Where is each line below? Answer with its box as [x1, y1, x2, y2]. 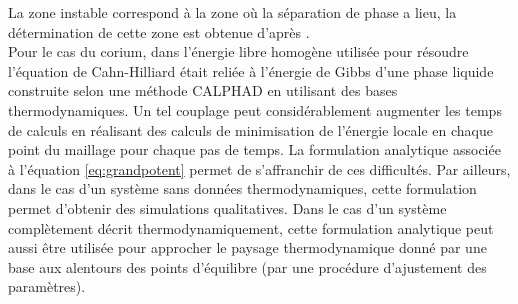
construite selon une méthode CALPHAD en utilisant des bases [8, 80, 398, 101]
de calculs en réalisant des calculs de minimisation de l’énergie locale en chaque [8, 119, 493, 140]
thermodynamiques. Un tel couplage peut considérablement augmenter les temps [8, 99, 502, 120]
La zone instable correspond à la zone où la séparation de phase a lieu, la [8, 2, 457, 22]
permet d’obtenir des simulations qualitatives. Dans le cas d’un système [8, 197, 447, 218]
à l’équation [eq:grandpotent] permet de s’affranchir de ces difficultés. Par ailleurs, [8, 158, 511, 179]
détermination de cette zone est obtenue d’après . [8, 21, 310, 42]
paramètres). [8, 276, 86, 297]
